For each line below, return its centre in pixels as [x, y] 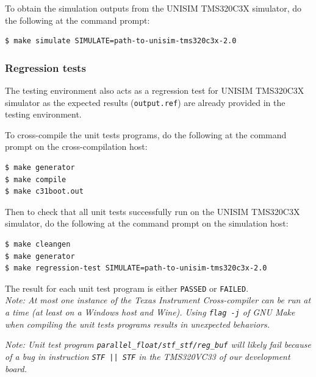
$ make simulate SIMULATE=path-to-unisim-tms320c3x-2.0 [121, 41]
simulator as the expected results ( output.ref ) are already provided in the [145, 102]
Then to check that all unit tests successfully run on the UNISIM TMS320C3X [153, 211]
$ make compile [36, 179]
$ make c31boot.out [44, 192]
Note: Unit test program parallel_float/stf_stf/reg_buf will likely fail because [158, 344]
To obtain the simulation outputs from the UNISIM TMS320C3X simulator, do [153, 8]
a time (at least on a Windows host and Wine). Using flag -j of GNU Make [150, 312]
